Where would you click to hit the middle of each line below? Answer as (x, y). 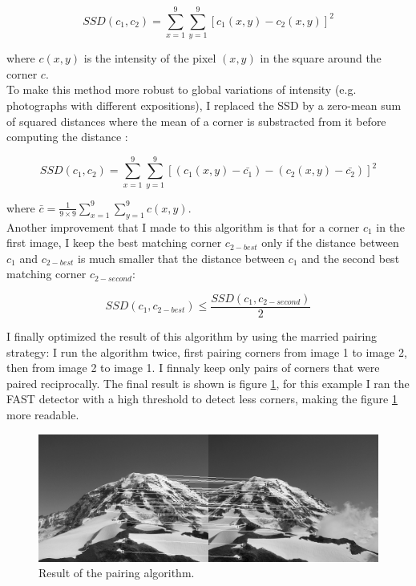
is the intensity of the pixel (150, 58)
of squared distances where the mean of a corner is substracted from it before (196, 121)
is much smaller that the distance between (182, 258)
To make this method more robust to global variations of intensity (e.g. (182, 89)
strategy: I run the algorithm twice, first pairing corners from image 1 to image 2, (207, 352)
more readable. (43, 415)
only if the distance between (330, 242)
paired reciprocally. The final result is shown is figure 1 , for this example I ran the (208, 383)
